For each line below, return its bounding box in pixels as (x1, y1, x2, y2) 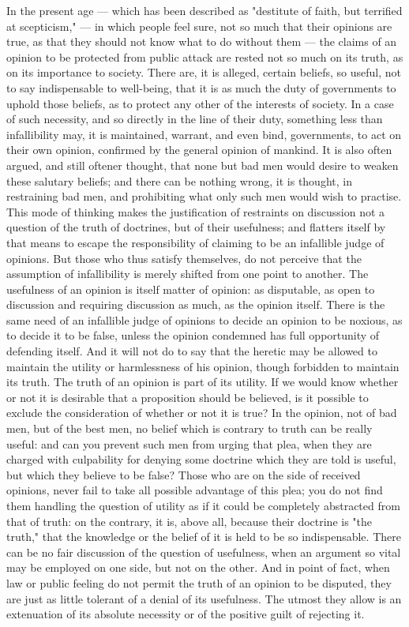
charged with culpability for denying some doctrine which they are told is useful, (6, 451, 396, 467)
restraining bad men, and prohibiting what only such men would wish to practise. (6, 188, 402, 205)
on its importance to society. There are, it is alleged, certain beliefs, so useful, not (6, 64, 401, 81)
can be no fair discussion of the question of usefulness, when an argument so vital (6, 543, 401, 560)
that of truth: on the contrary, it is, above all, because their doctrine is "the (6, 512, 373, 529)
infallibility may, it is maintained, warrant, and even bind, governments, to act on (6, 126, 402, 142)
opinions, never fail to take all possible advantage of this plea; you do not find (6, 482, 383, 498)
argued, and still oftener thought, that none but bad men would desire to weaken (6, 156, 399, 173)
